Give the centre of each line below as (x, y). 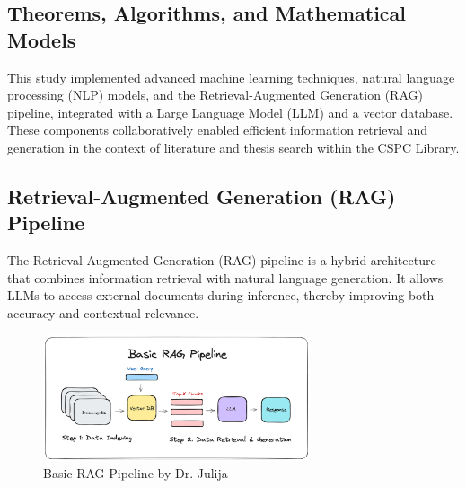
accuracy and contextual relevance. (103, 312)
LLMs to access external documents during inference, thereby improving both (221, 295)
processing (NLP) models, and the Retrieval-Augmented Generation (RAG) (215, 95)
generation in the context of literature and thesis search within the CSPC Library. (233, 147)
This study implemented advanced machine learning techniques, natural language (231, 77)
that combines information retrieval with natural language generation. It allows (225, 277)
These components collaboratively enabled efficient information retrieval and (218, 130)
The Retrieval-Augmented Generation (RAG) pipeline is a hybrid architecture (222, 260)
